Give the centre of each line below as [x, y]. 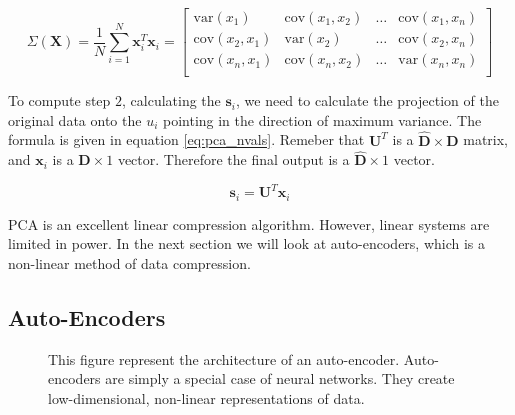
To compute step [59, 100]
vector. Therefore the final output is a [233, 159]
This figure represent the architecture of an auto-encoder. [224, 358]
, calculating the [171, 100]
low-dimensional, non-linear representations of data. [206, 398]
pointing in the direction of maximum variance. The [322, 119]
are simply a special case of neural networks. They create [280, 378]
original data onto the [75, 119]
